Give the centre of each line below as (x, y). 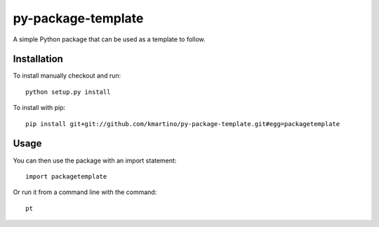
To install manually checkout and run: (67, 76)
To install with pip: (39, 108)
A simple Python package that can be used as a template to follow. (109, 39)
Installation (38, 59)
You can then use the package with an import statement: (95, 160)
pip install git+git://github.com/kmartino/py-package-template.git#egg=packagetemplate (183, 124)
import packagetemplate (66, 176)
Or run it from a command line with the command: (85, 192)
